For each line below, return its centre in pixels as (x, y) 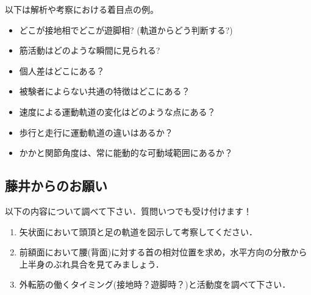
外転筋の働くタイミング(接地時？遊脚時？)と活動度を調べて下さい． (155, 284)
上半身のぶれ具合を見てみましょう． (91, 264)
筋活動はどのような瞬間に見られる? (90, 50)
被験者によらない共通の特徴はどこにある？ (105, 91)
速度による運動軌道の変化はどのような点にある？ (117, 111)
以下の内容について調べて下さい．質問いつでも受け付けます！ (129, 211)
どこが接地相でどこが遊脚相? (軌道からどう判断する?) (126, 30)
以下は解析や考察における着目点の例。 (82, 9)
